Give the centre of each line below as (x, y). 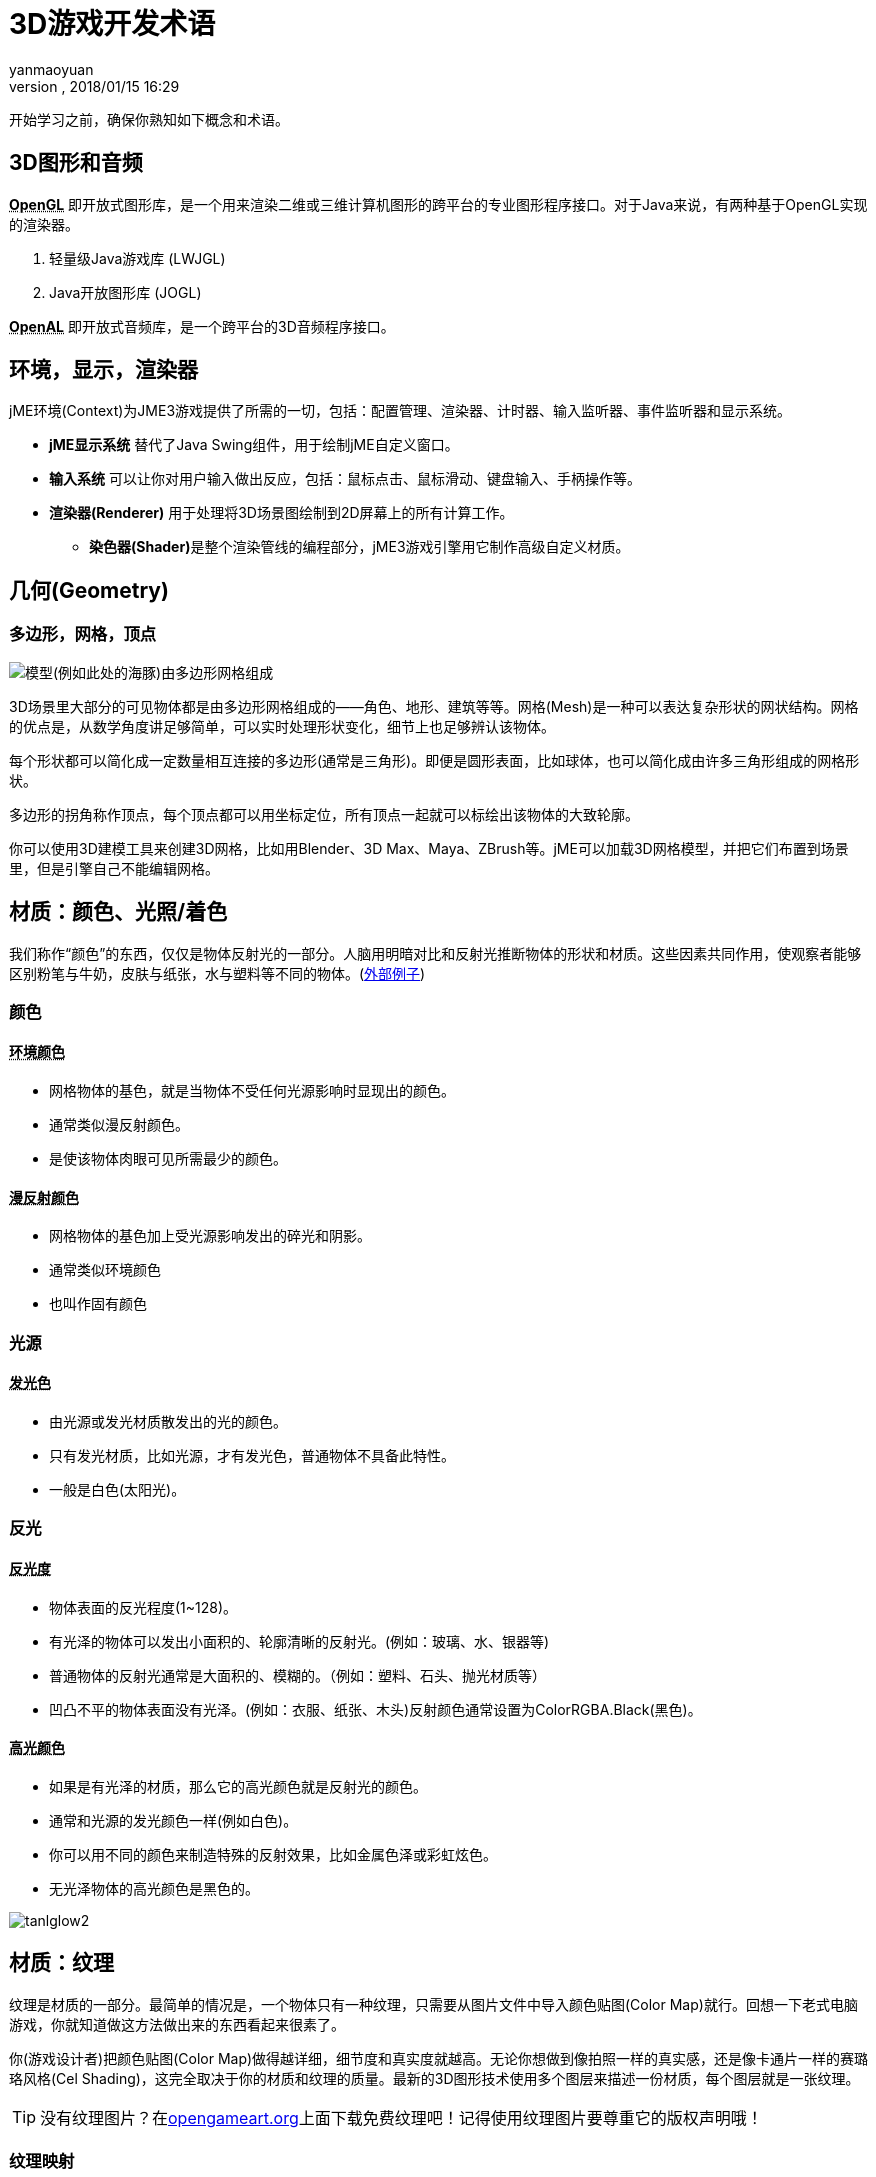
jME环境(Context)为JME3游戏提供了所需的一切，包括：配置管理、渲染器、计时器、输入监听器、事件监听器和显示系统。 (400, 411)
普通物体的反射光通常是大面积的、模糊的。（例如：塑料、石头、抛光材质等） (297, 1675)
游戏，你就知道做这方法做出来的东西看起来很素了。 (177, 2024)
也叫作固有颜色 (98, 1304)
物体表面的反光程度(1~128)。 (143, 1607)
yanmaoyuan (51, 69)
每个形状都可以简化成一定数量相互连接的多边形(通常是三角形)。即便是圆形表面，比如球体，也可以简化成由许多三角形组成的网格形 (434, 760)
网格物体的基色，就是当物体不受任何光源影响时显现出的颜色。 (252, 1091)
